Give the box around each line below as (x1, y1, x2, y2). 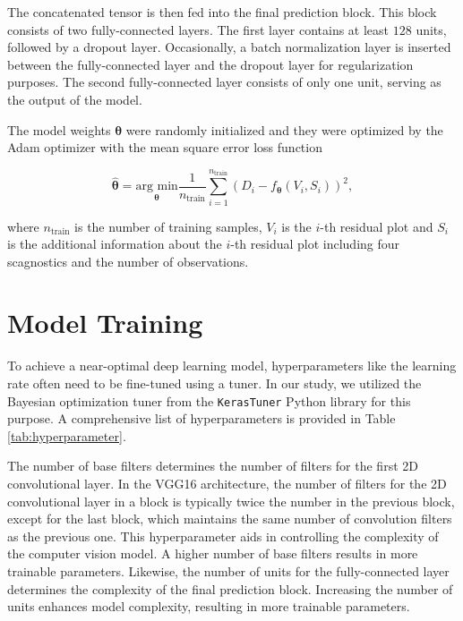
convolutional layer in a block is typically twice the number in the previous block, (7, 491, 455, 510)
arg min (135, 180, 178, 193)
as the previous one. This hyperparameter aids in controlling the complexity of (7, 526, 439, 545)
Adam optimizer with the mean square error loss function (7, 138, 322, 157)
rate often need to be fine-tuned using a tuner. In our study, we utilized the (7, 374, 422, 393)
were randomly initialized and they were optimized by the (125, 120, 443, 139)
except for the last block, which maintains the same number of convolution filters (7, 509, 452, 528)
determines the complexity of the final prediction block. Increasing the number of (7, 579, 453, 598)
